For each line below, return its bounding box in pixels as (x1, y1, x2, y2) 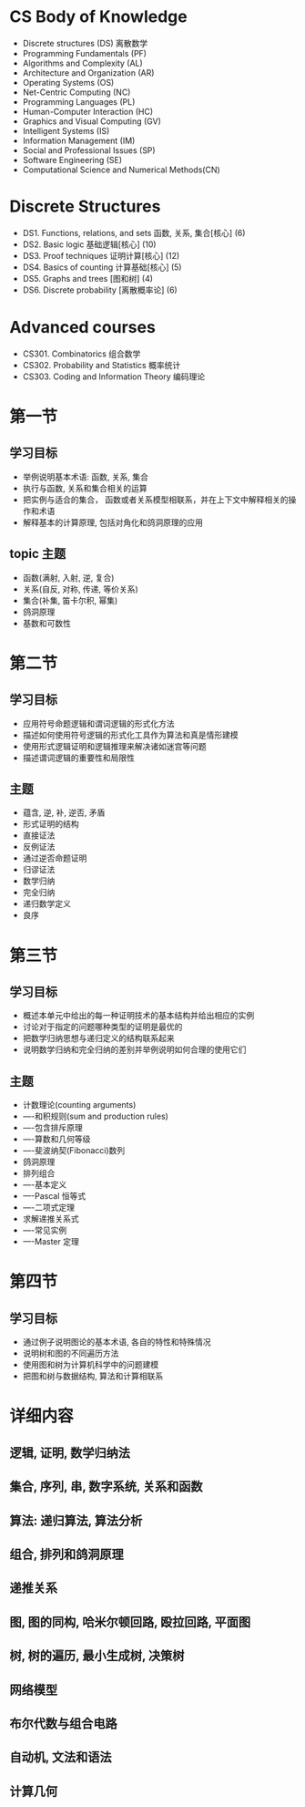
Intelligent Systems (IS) (22, 125, 110, 136)
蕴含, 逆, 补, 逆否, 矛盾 (22, 807, 106, 818)
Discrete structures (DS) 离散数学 (22, 37, 148, 48)
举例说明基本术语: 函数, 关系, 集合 (22, 471, 148, 482)
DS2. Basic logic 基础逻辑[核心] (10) (22, 239, 157, 250)
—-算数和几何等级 (22, 1133, 91, 1145)
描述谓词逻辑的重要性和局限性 (22, 752, 135, 763)
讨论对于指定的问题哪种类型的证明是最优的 (22, 1021, 183, 1032)
